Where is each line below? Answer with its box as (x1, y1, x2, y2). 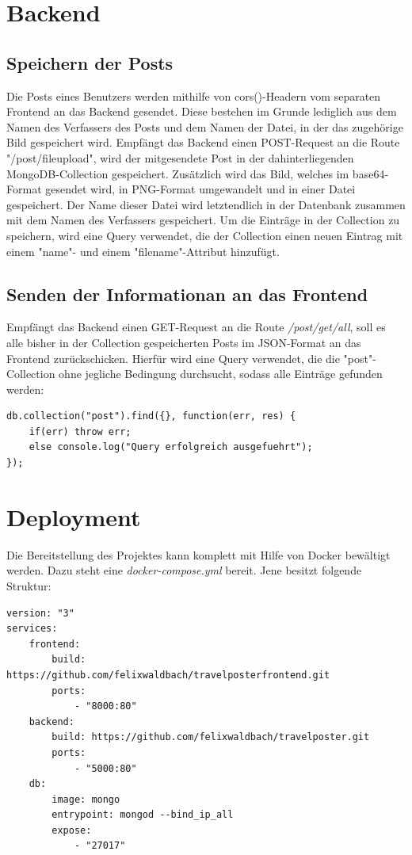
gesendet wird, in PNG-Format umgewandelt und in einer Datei (45, 181, 356, 197)
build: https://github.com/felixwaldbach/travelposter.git (51, 731, 370, 743)
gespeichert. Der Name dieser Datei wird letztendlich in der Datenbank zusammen (6, 196, 406, 212)
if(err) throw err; (29, 426, 132, 437)
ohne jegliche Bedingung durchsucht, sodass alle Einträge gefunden (59, 365, 383, 382)
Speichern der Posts (6, 50, 174, 74)
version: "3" (6, 607, 74, 619)
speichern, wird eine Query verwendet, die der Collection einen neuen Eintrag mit (6, 227, 403, 243)
